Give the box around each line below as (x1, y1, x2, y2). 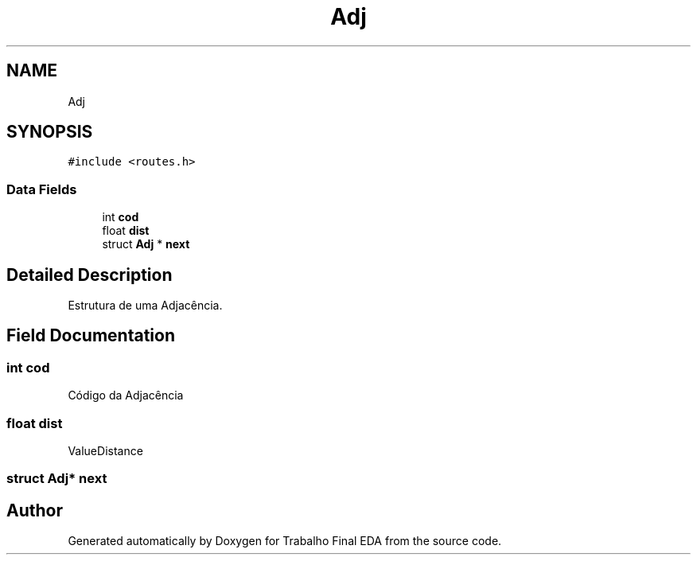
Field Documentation (6, 325, 175, 346)
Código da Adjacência (68, 388, 184, 403)
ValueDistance (68, 444, 143, 458)
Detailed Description (6, 264, 173, 285)
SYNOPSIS (6, 122, 93, 142)
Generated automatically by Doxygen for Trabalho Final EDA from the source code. (68, 534, 502, 548)
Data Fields (6, 181, 77, 197)
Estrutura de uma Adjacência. (68, 298, 223, 313)
